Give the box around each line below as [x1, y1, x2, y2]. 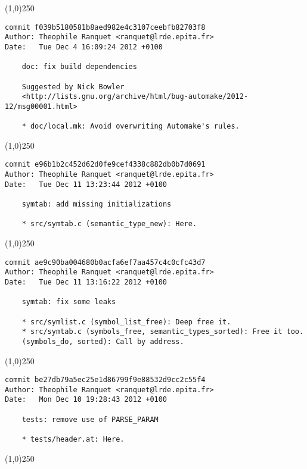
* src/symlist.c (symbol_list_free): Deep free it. [21, 317, 231, 326]
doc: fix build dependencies [21, 62, 137, 71]
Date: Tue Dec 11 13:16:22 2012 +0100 [5, 277, 168, 286]
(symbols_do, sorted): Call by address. [21, 337, 184, 346]
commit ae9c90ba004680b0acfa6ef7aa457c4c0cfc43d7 [5, 258, 206, 267]
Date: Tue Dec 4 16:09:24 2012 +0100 [5, 42, 163, 51]
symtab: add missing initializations [21, 200, 172, 209]
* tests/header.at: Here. [21, 435, 125, 444]
